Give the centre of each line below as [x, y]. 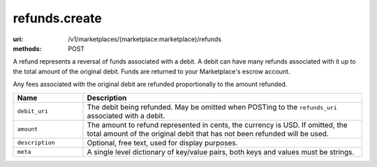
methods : [27, 48]
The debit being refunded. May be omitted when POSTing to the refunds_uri [212, 107]
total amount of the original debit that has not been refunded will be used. [208, 133]
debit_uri [33, 111]
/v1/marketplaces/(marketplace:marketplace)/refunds [145, 39]
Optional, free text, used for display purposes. [162, 143]
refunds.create [58, 18]
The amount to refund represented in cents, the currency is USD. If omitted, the [217, 124]
